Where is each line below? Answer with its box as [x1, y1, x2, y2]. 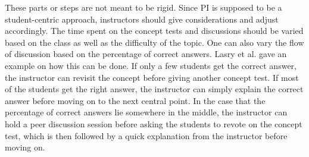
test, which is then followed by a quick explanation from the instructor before [5, 129, 288, 142]
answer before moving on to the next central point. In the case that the [5, 94, 266, 106]
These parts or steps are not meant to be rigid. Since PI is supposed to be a [5, 1, 282, 13]
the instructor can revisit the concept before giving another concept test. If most [5, 71, 299, 83]
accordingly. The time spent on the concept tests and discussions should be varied [5, 24, 304, 37]
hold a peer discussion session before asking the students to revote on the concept [5, 117, 302, 130]
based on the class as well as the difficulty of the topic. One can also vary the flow [5, 36, 304, 48]
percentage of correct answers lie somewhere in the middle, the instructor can [5, 106, 288, 118]
